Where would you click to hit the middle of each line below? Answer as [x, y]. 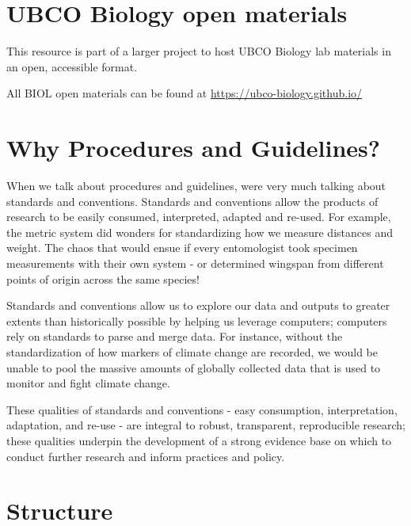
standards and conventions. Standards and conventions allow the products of [192, 201]
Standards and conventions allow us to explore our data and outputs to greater [198, 305]
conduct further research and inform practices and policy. [146, 456]
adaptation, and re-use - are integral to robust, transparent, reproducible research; [206, 425]
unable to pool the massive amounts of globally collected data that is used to [194, 367]
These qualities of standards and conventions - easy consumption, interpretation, [202, 409]
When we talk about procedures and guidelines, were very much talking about [196, 186]
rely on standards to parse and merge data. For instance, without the [175, 336]
